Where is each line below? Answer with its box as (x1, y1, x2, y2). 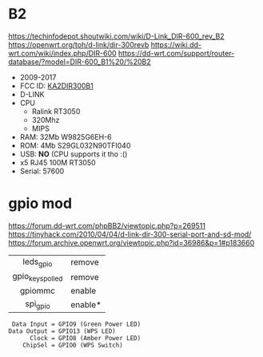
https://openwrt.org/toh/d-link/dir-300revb (8, 39, 149, 49)
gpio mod (8, 194, 73, 213)
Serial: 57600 (19, 166, 65, 176)
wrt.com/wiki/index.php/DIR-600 (8, 48, 118, 58)
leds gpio (22, 256, 53, 269)
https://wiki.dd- (150, 39, 202, 49)
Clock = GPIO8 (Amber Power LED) (29, 335, 141, 343)
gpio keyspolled (12, 270, 63, 283)
